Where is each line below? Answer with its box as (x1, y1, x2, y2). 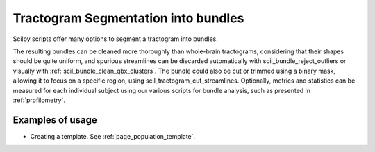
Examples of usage (12, 114, 97, 126)
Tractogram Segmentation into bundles (12, 10, 244, 26)
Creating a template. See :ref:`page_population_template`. (30, 132, 196, 140)
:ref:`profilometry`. (12, 96, 66, 104)
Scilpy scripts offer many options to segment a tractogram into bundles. (12, 35, 218, 43)
